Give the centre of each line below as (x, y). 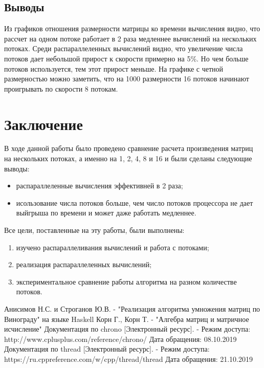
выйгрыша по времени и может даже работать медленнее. (106, 213)
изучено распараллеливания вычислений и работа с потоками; (113, 247)
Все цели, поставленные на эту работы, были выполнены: (94, 230)
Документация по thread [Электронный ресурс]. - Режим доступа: (107, 349)
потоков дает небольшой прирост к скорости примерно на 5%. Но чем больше (126, 58)
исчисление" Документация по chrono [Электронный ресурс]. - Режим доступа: (127, 329)
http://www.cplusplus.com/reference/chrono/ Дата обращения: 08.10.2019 (120, 339)
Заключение (43, 124)
